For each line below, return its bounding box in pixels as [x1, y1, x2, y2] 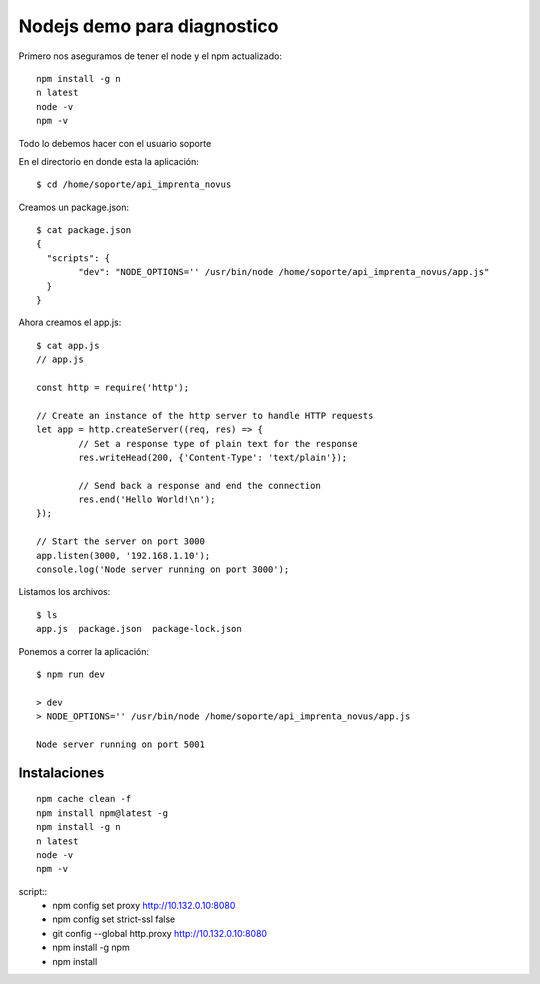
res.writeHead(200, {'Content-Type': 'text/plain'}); [78, 451, 348, 463]
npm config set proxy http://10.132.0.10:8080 [52, 900, 236, 912]
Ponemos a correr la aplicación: [18, 645, 150, 657]
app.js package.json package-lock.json [36, 623, 242, 635]
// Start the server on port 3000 [36, 536, 205, 547]
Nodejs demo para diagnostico [18, 15, 279, 37]
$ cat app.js [36, 340, 100, 351]
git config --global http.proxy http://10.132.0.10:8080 [52, 927, 268, 939]
